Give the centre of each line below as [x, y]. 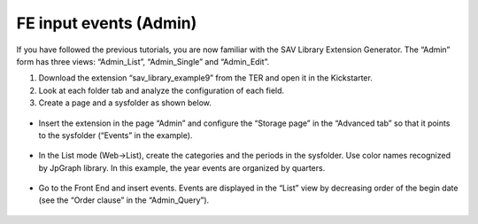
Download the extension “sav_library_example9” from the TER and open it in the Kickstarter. [206, 78]
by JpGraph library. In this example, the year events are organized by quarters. [182, 167]
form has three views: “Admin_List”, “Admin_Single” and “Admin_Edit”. [143, 61]
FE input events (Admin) [107, 23]
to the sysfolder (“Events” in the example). [116, 135]
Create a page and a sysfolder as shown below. [125, 103]
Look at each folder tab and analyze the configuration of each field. [162, 90]
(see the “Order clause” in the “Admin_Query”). [124, 200]
